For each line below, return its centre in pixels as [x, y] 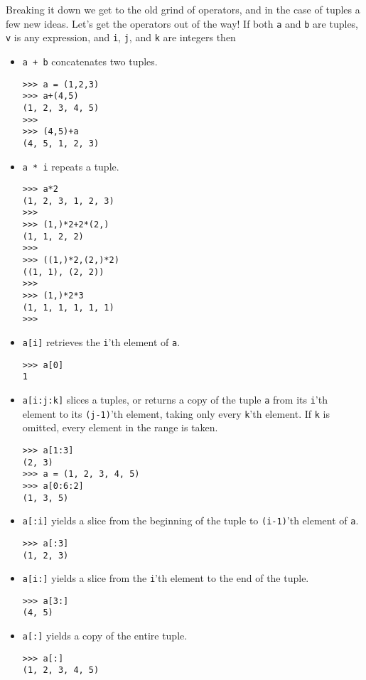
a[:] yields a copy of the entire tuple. [105, 636]
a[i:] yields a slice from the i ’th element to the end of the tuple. [166, 578]
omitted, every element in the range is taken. [120, 427]
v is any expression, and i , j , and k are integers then [121, 37]
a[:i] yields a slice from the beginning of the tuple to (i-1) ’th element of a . [190, 520]
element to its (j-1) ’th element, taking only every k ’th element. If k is [176, 413]
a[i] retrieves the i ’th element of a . [101, 342]
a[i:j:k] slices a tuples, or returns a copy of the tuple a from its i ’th [175, 399]
